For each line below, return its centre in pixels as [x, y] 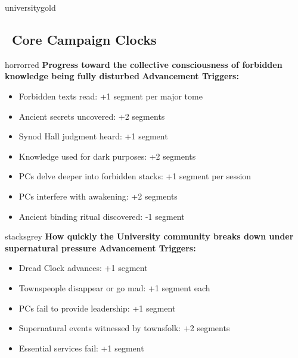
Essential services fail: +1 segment [81, 348]
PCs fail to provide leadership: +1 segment [97, 308]
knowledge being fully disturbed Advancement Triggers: [122, 76]
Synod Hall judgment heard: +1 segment [93, 136]
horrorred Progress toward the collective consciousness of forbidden [144, 64]
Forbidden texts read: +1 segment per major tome [111, 96]
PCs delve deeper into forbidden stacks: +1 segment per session [135, 176]
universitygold [30, 7]
